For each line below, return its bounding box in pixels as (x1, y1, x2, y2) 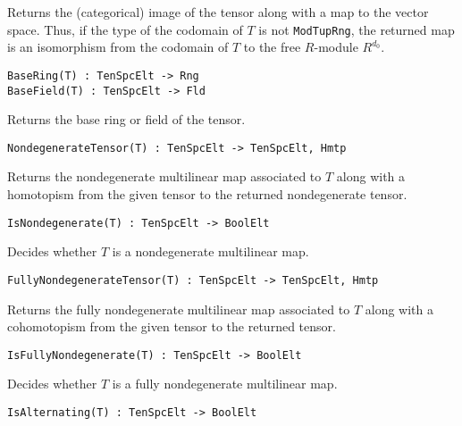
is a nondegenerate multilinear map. (112, 242, 309, 261)
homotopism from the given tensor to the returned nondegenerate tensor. (7, 185, 407, 203)
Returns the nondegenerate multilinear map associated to (7, 167, 322, 186)
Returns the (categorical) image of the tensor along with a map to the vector (7, 3, 429, 21)
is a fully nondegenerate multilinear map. (112, 374, 338, 393)
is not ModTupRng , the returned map (258, 20, 455, 38)
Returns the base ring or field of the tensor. (7, 110, 246, 129)
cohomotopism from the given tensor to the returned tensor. (7, 317, 336, 336)
